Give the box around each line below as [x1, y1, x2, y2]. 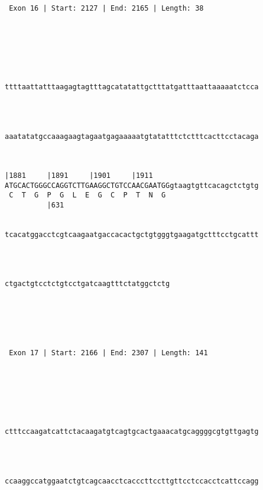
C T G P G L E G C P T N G [9, 191, 166, 200]
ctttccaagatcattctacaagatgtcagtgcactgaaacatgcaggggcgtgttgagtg [5, 427, 259, 436]
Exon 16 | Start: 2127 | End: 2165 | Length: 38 [9, 4, 204, 12]
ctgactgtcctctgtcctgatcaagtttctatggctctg [5, 280, 170, 288]
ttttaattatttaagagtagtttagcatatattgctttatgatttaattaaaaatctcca [5, 83, 259, 92]
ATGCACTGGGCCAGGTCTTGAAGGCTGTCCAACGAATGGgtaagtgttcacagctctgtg [5, 181, 259, 190]
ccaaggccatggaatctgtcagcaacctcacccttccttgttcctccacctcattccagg [5, 476, 259, 485]
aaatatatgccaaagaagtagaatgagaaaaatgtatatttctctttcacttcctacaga [5, 132, 259, 141]
